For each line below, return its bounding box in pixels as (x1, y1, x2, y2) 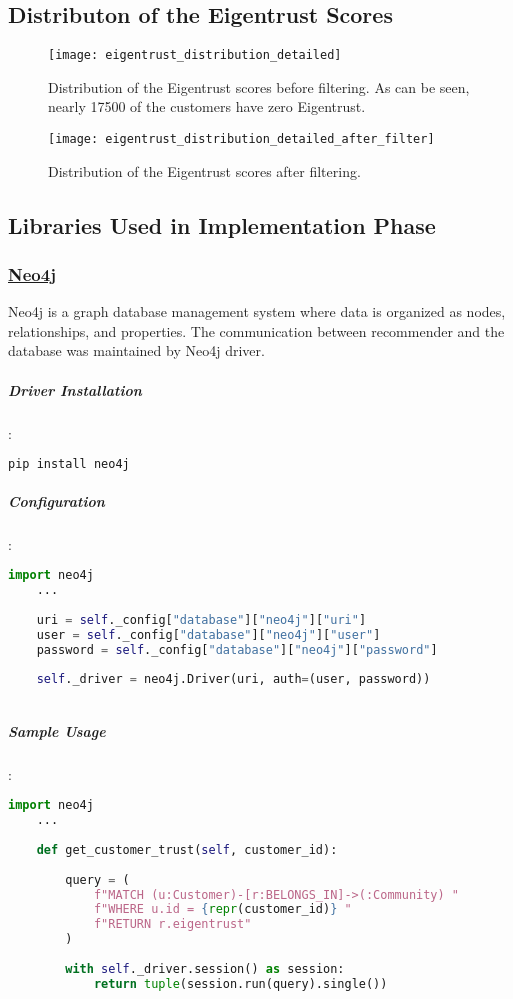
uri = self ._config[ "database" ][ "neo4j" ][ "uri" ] (36, 612, 367, 627)
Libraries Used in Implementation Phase (8, 209, 436, 240)
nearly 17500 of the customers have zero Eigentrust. (48, 96, 366, 117)
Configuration (8, 490, 105, 511)
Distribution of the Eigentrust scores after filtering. (48, 160, 361, 181)
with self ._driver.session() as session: (65, 961, 345, 976)
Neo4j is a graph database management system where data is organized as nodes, (8, 301, 506, 322)
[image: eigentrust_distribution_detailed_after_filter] (48, 132, 435, 147)
